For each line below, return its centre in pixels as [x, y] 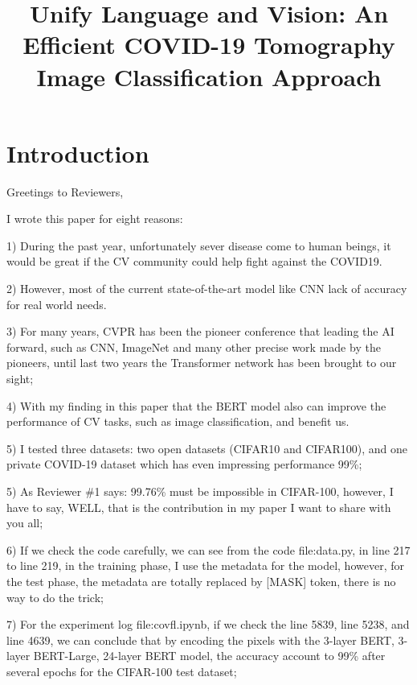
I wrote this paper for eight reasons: [95, 219]
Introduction [78, 153]
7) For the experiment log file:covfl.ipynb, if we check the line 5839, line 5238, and [208, 624]
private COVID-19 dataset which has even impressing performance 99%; [184, 464]
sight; [20, 379]
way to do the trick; [55, 597]
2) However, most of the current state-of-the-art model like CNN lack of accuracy [207, 289]
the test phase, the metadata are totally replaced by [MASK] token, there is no [201, 581]
